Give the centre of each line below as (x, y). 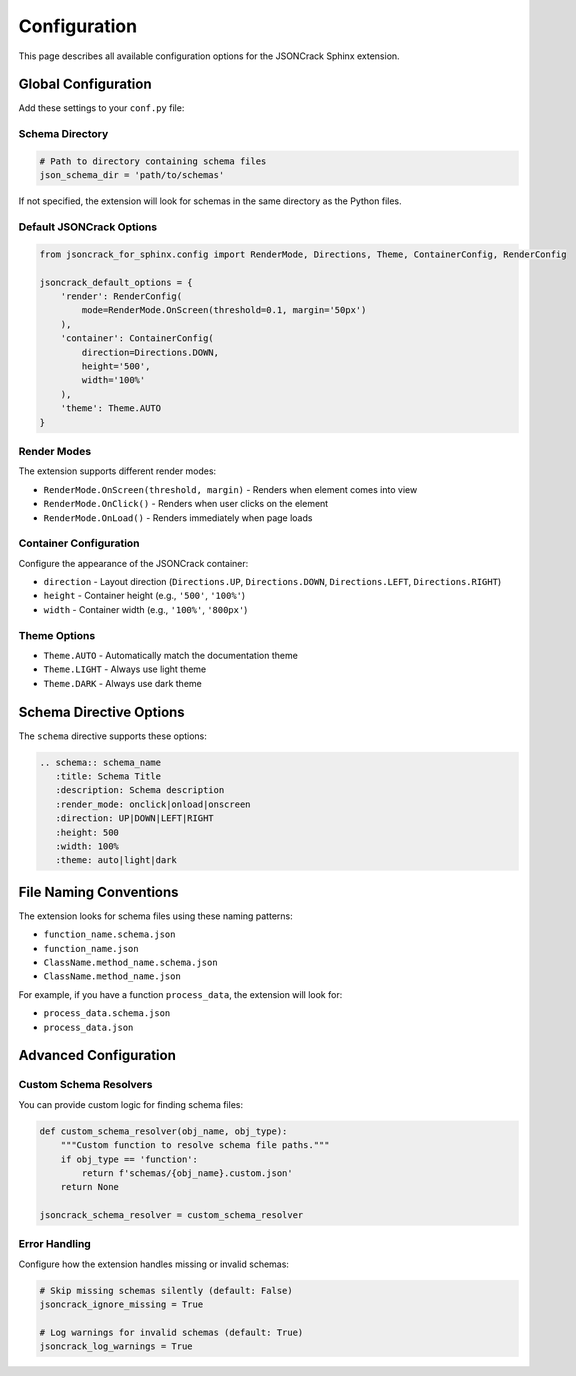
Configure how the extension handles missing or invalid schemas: (154, 1264)
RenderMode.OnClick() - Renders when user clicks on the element (186, 504)
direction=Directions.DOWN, (150, 352)
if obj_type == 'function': (129, 1159)
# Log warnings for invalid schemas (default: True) (171, 1332)
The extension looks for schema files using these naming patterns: (156, 916)
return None (90, 1187)
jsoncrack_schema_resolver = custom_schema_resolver (171, 1215)
